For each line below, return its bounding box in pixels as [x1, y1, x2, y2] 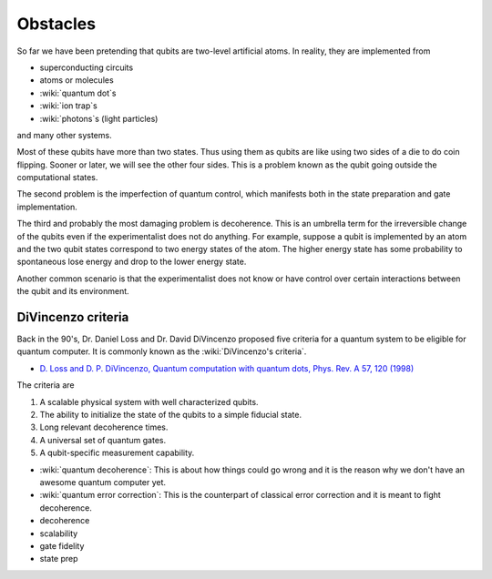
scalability [39, 528, 78, 539]
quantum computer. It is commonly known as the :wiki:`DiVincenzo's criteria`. [16, 346, 307, 357]
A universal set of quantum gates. [39, 434, 167, 445]
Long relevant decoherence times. [39, 422, 169, 432]
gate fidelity [39, 540, 85, 551]
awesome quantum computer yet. [39, 477, 167, 487]
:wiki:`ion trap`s [39, 100, 97, 111]
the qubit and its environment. [16, 286, 129, 297]
